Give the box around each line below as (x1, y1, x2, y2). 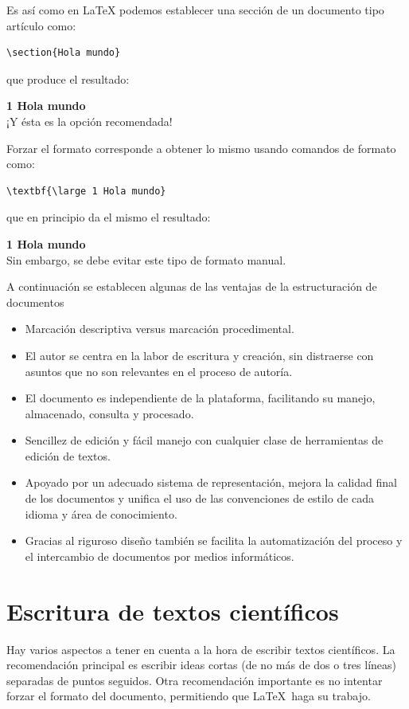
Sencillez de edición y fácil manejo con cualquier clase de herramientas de (25, 432, 384, 449)
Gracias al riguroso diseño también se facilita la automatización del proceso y (25, 532, 403, 549)
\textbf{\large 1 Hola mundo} (6, 185, 166, 197)
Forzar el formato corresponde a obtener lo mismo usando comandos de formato (6, 139, 396, 156)
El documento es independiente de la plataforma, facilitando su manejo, (25, 390, 376, 406)
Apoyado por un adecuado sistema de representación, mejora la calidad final (25, 474, 397, 491)
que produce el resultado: (6, 70, 130, 87)
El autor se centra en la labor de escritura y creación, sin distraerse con (25, 347, 374, 363)
